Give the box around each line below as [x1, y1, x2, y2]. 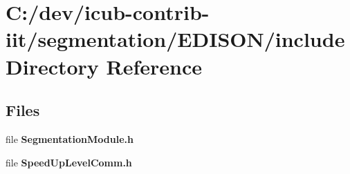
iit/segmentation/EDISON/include [6, 25, 345, 53]
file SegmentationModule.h [6, 131, 133, 146]
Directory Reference [6, 52, 203, 80]
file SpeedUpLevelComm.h [6, 155, 132, 169]
